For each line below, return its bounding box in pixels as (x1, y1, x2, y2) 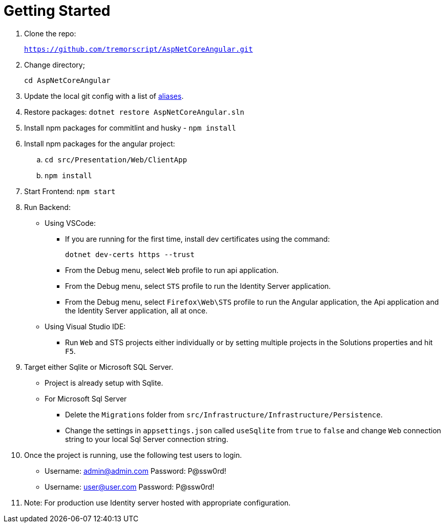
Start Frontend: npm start (24, 186, 116, 196)
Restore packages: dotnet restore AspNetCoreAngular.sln (24, 107, 244, 116)
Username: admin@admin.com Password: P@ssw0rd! (45, 466, 226, 475)
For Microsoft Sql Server (45, 394, 127, 403)
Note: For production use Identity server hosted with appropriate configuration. (24, 498, 291, 507)
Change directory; (24, 60, 85, 69)
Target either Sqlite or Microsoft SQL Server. (24, 362, 174, 371)
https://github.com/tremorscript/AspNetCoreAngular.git (24, 45, 253, 53)
